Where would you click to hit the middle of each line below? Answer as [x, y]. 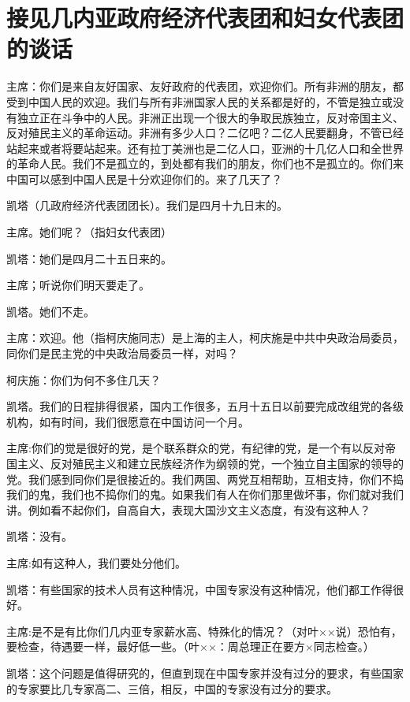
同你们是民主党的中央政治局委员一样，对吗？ [122, 353]
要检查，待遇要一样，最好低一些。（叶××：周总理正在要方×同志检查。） [190, 646]
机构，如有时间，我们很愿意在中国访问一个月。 [128, 421]
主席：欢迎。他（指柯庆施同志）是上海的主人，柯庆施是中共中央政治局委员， [205, 338]
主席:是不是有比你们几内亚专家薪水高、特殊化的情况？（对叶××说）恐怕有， [204, 631]
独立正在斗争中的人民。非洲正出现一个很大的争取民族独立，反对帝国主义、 [210, 117]
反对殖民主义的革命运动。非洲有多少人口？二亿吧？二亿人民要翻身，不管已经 [205, 133]
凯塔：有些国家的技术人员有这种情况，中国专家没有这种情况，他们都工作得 [199, 589]
